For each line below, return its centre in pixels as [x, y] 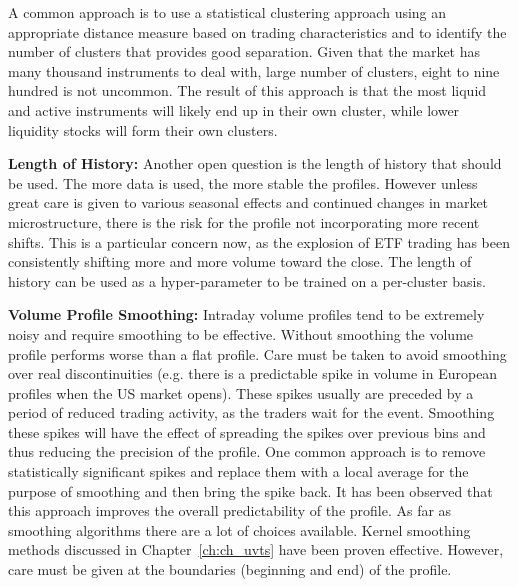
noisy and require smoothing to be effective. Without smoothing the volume [241, 333]
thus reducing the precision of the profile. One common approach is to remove [247, 451]
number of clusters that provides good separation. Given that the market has [244, 51]
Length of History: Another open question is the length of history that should [255, 163]
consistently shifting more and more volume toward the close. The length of [240, 261]
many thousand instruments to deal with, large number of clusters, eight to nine [254, 70]
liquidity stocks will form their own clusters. [143, 129]
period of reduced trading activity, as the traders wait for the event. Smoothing [251, 412]
